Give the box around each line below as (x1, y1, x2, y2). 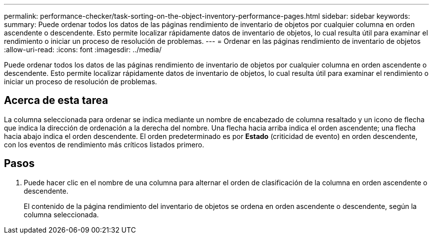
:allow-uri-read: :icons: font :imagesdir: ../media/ (4, 45, 162, 54)
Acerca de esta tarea (4, 94, 108, 107)
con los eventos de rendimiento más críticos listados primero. (4, 140, 204, 149)
